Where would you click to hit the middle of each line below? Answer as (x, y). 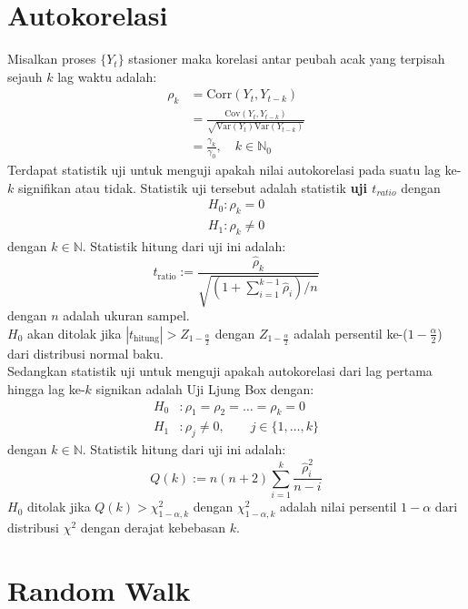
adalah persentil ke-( (351, 333)
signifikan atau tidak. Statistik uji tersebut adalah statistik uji (192, 187)
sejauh (25, 76)
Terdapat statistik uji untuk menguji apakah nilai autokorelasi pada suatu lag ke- (234, 170)
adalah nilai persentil (338, 507)
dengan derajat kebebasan (153, 527)
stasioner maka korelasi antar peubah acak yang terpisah (287, 59)
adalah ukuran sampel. (126, 315)
